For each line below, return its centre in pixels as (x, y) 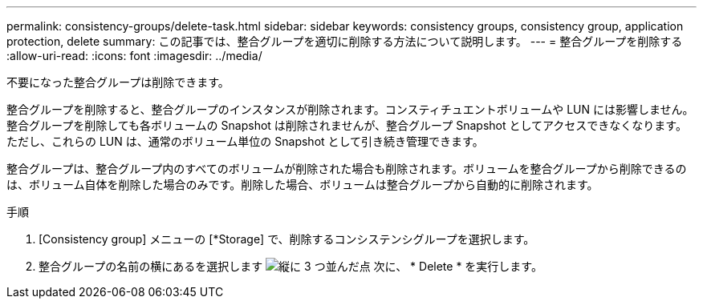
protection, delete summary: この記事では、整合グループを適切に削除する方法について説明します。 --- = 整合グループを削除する (345, 41)
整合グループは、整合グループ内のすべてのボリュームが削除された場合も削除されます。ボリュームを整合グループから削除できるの (347, 169)
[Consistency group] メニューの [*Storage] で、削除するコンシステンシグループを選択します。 (287, 239)
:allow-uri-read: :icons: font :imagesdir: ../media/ (134, 56)
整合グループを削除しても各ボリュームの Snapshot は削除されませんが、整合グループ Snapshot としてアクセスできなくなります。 (347, 125)
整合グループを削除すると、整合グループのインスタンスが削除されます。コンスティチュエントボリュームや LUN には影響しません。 (350, 109)
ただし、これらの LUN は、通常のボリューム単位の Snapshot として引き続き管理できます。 (245, 141)
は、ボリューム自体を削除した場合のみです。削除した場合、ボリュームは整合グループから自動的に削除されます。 (303, 185)
